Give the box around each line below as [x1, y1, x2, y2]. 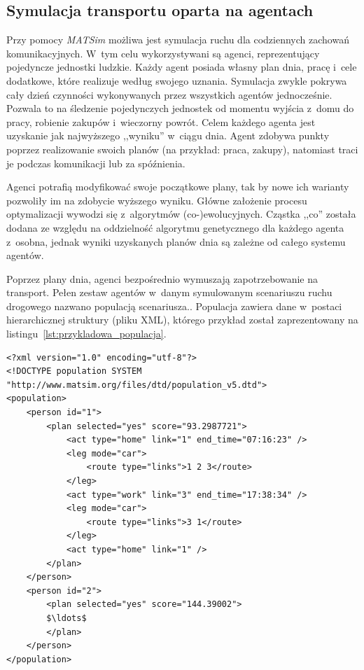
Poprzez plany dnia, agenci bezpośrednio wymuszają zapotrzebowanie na [6, 271, 318, 286]
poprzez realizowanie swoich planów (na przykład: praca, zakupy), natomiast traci [6, 141, 358, 156]
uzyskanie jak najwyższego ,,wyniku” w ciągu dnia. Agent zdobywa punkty [6, 128, 330, 143]
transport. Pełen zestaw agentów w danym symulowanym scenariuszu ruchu [6, 285, 332, 300]
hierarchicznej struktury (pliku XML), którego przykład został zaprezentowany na [6, 312, 358, 327]
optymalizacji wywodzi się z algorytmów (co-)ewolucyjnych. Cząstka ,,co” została [6, 207, 356, 221]
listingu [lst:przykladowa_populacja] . [6, 326, 167, 341]
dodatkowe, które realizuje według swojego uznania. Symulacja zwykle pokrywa [6, 73, 347, 88]
